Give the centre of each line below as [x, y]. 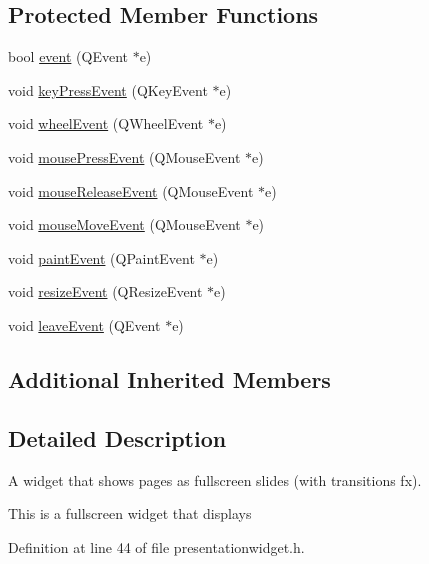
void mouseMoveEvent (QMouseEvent [124, 224]
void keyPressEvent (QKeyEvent [108, 89]
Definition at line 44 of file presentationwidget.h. [156, 546]
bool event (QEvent [68, 56]
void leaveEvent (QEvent [84, 324]
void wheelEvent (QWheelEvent [106, 123]
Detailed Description [117, 437]
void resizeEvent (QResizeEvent [105, 291]
